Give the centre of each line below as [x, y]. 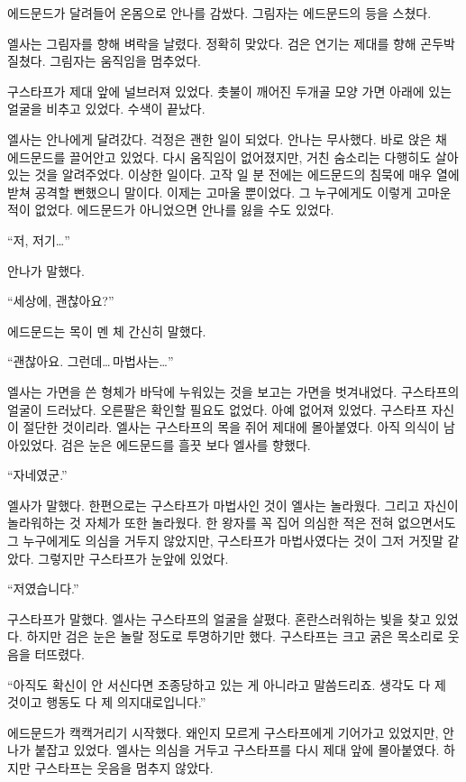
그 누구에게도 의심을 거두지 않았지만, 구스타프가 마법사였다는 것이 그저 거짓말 [225, 541]
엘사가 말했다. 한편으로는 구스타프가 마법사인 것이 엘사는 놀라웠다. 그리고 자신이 [233, 505]
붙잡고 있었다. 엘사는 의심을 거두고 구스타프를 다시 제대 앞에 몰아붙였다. [237, 750]
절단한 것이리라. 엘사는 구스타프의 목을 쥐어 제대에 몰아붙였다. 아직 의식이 [231, 427]
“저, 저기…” [39, 239]
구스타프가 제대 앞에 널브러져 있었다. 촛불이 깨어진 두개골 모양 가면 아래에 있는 [230, 91]
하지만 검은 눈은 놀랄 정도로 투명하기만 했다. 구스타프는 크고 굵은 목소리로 [235, 636]
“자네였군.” [37, 475]
